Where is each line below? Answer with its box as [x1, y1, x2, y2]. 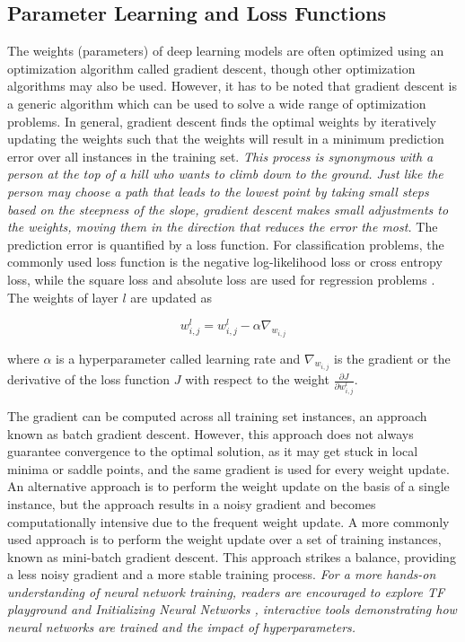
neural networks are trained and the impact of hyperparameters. [7, 618, 356, 637]
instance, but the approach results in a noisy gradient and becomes [7, 494, 376, 513]
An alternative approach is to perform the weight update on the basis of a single [7, 477, 450, 496]
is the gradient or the [334, 348, 451, 367]
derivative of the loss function [7, 370, 171, 389]
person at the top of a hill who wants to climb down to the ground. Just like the [7, 164, 443, 183]
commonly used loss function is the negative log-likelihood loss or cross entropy [7, 252, 443, 271]
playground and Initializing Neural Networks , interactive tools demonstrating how [7, 600, 457, 619]
